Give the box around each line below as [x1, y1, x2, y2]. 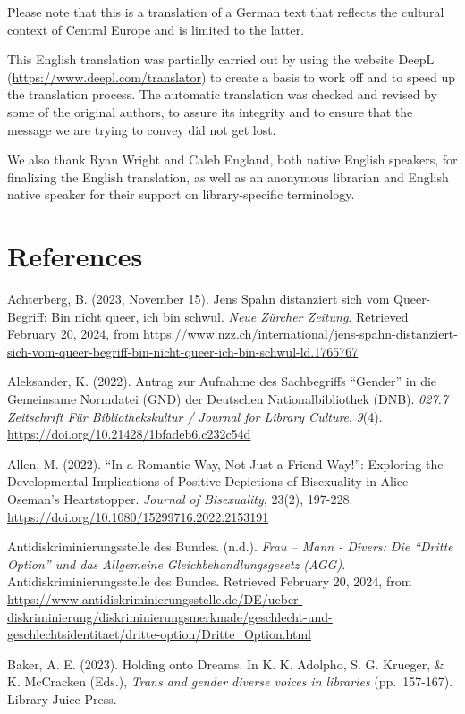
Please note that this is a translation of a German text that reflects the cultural [7, 3, 444, 21]
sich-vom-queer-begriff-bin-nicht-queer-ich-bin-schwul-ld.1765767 [7, 341, 359, 360]
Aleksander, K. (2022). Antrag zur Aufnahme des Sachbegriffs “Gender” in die [7, 372, 437, 391]
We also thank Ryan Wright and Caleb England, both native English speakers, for [7, 150, 458, 169]
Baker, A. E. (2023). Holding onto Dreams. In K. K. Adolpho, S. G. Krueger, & [7, 654, 444, 673]
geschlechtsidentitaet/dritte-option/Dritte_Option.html [7, 625, 311, 643]
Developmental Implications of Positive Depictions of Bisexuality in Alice [7, 472, 409, 491]
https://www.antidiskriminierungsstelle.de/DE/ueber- [7, 589, 303, 608]
